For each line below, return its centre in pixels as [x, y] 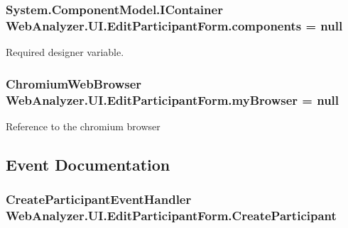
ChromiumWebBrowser [74, 83]
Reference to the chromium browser [83, 126]
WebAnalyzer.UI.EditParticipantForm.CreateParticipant [171, 216]
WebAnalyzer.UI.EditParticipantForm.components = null [174, 25]
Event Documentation [88, 164]
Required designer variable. [65, 52]
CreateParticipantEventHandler [99, 199]
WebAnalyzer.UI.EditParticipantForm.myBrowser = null [173, 99]
